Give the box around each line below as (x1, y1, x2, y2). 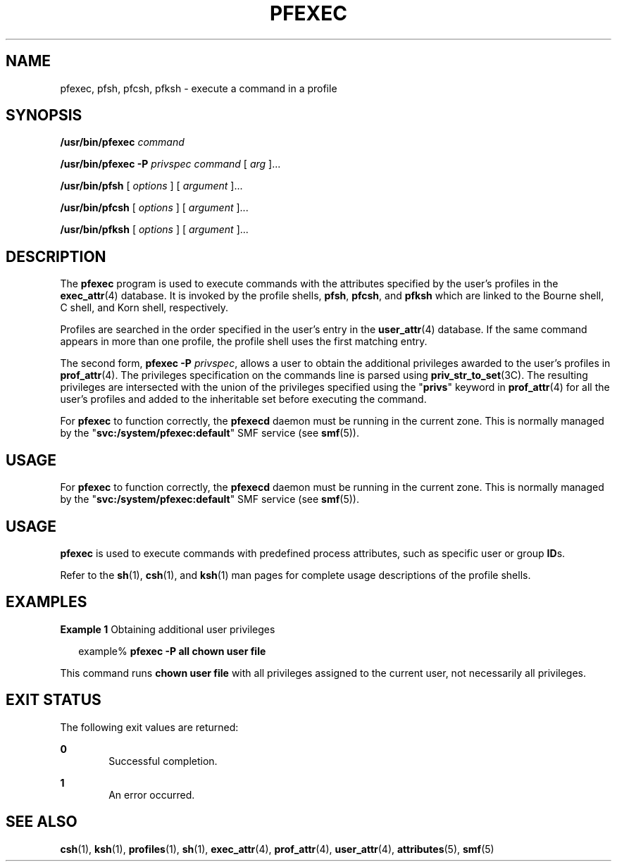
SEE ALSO (6, 813, 77, 831)
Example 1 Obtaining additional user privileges (60, 623, 275, 635)
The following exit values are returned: (60, 721, 239, 733)
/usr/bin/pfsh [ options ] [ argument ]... (60, 180, 243, 192)
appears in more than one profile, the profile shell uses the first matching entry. (60, 335, 428, 348)
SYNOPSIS (6, 106, 82, 125)
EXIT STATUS (6, 691, 101, 709)
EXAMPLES (6, 593, 87, 611)
